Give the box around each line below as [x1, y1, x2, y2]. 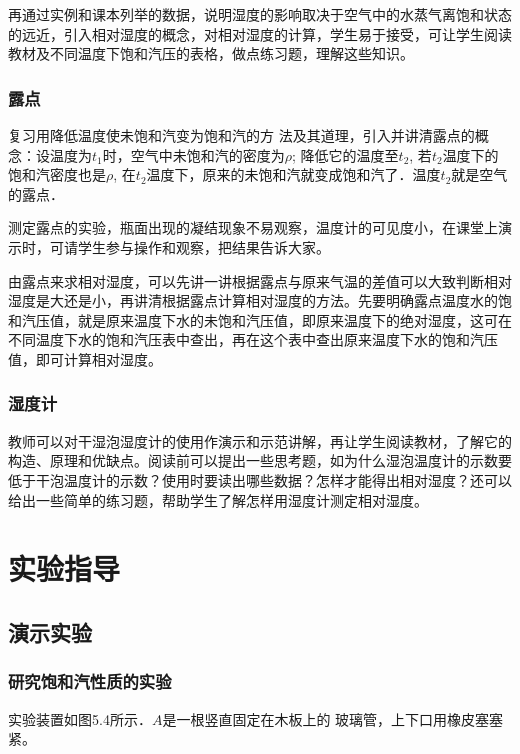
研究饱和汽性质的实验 [8, 669, 172, 694]
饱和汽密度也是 [8, 164, 106, 185]
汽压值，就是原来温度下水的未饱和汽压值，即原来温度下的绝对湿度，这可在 [21, 309, 512, 330]
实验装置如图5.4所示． [8, 708, 152, 729]
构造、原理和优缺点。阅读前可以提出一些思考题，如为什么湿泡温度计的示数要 [8, 450, 512, 471]
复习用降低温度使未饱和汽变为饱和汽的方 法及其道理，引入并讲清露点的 [8, 125, 475, 145]
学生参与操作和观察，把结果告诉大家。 [77, 236, 330, 257]
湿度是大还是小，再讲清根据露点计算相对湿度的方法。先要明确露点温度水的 [8, 290, 498, 311]
